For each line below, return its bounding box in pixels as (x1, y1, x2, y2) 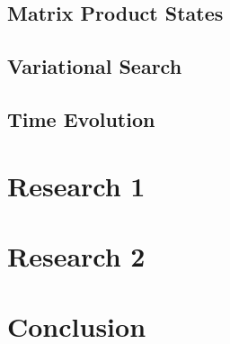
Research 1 (7, 167, 146, 204)
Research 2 (7, 237, 146, 274)
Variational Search (7, 52, 182, 80)
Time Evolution (7, 104, 155, 132)
